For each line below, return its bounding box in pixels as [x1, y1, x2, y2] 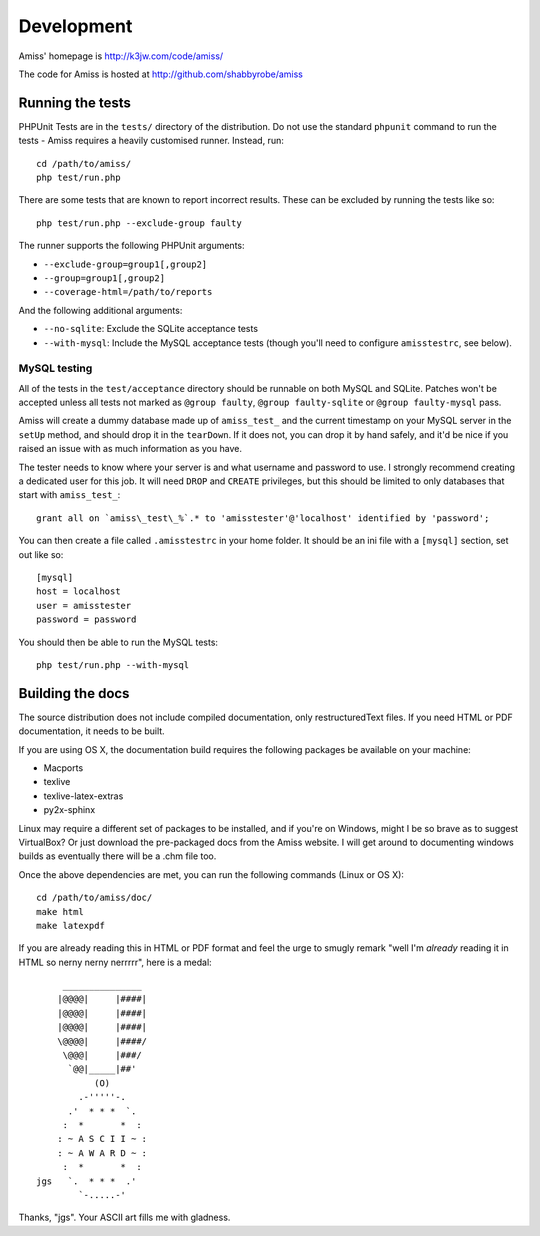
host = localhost [36, 586, 121, 597]
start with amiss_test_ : [18, 489, 121, 501]
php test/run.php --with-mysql [36, 659, 190, 670]
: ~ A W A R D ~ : [56, 1147, 148, 1159]
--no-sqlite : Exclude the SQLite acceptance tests [43, 323, 259, 335]
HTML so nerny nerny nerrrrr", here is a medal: [18, 956, 212, 968]
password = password [36, 614, 137, 625]
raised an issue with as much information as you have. [18, 443, 242, 455]
